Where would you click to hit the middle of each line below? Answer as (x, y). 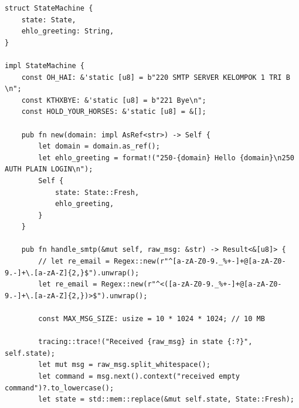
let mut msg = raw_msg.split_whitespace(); (124, 365)
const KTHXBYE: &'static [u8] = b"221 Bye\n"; (114, 100)
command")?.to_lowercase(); (60, 388)
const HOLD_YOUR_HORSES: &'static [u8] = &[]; (114, 112)
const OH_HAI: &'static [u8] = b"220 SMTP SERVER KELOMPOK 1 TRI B (156, 77)
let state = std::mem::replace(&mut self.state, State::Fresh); (166, 399)
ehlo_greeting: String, (68, 31)
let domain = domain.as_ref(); (99, 146)
